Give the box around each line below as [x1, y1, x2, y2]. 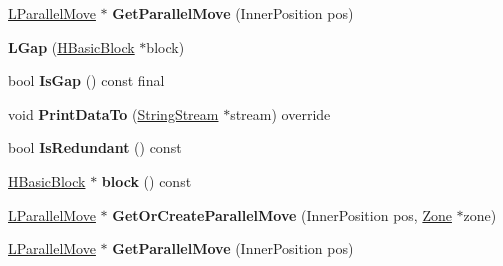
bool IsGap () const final [8, 70, 165, 91]
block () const [101, 170, 192, 191]
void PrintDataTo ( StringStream [8, 103, 219, 124]
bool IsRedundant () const [8, 137, 182, 158]
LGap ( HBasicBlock [8, 36, 135, 57]
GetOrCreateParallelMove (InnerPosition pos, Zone [112, 204, 452, 225]
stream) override [230, 103, 331, 124]
